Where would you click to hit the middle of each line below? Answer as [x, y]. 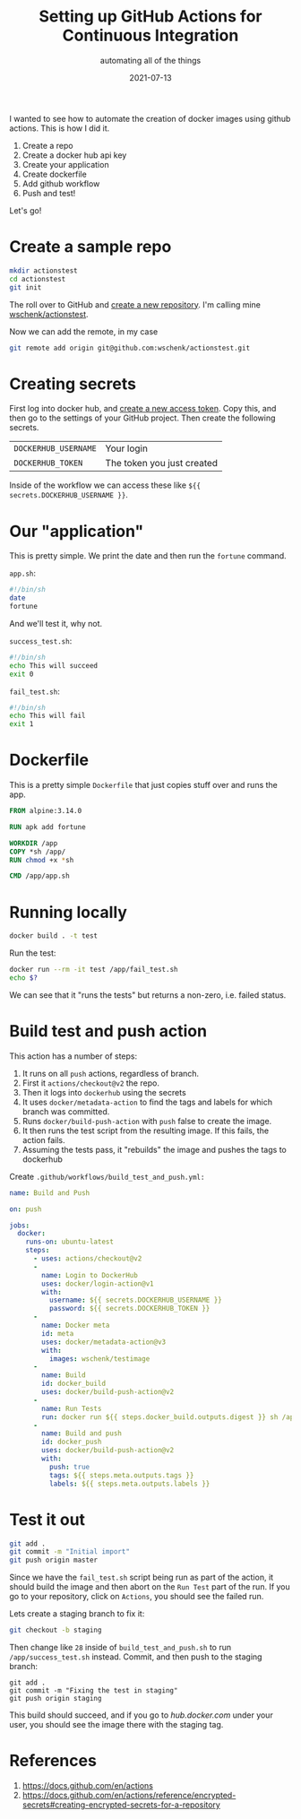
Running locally [69, 912]
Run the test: [33, 953]
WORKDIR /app [34, 843]
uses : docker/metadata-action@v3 [104, 1342]
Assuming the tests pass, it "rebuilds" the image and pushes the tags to [154, 1149]
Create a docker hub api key [74, 155]
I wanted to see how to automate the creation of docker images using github [150, 118]
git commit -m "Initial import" [69, 1552]
